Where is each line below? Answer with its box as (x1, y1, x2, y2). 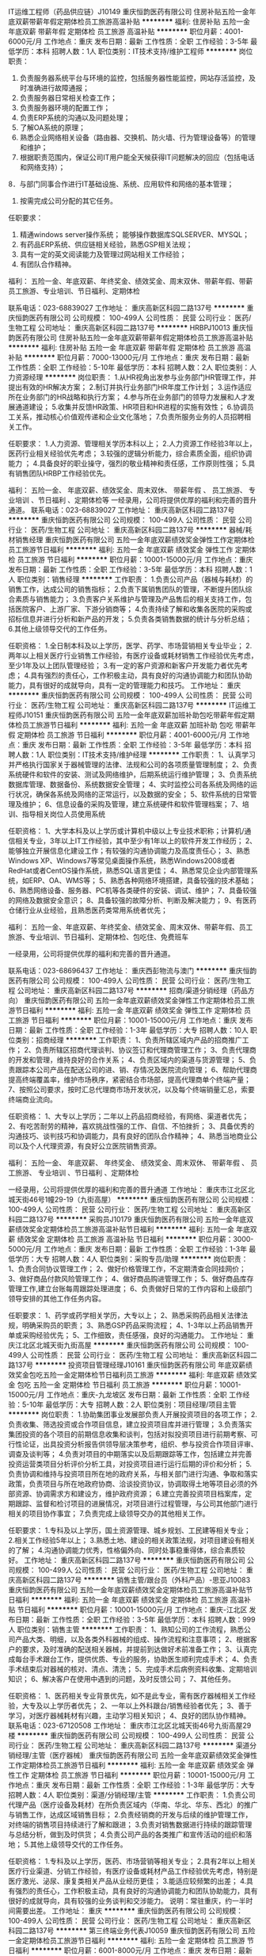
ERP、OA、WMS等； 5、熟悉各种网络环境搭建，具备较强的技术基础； (28, 876, 256, 885)
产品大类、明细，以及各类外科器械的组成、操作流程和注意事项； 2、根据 (14, 1635, 251, 1644)
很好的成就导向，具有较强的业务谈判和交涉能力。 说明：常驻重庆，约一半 (8, 1897, 246, 1905)
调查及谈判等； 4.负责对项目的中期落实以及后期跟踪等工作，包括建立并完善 (8, 1450, 253, 1458)
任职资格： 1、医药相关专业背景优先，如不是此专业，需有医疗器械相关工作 (8, 1691, 249, 1700)
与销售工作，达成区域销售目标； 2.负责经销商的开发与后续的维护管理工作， (8, 1810, 253, 1819)
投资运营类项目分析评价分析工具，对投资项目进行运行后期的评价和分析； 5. (8, 1459, 252, 1469)
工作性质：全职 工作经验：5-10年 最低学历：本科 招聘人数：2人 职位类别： (8, 363, 250, 372)
